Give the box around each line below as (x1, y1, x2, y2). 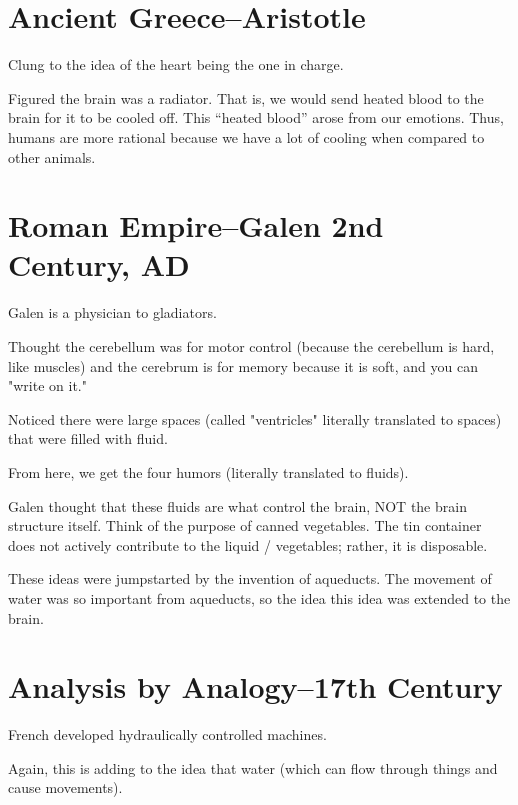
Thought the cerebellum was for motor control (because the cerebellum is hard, (8, 336, 495, 356)
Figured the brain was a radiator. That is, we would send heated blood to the (8, 87, 484, 108)
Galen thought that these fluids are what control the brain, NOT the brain (8, 495, 467, 516)
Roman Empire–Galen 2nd (8, 205, 384, 246)
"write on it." (8, 375, 87, 396)
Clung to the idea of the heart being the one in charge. (8, 54, 344, 75)
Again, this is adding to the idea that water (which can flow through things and (8, 757, 498, 778)
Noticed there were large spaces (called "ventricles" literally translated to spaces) (8, 408, 502, 429)
